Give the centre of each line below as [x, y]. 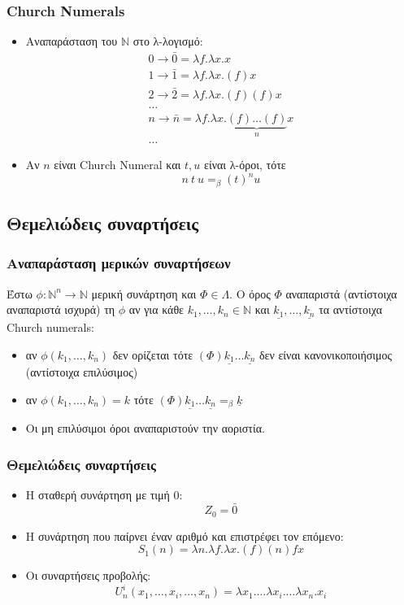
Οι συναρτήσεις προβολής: [88, 575]
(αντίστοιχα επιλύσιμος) [82, 372]
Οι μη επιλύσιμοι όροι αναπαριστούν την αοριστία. [145, 428]
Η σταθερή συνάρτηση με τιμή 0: [104, 495]
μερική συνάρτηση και [144, 293]
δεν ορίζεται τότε [153, 354]
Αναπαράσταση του [72, 41]
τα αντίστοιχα [351, 309]
